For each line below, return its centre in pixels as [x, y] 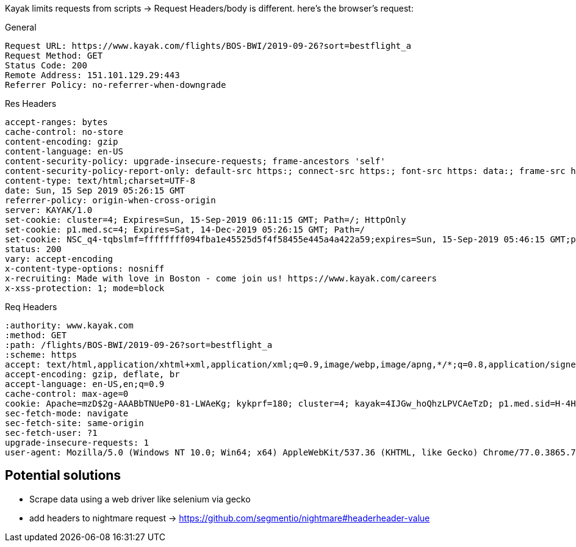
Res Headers [31, 103]
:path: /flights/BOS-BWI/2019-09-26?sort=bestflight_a [139, 345]
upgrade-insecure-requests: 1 [77, 443]
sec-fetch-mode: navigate [67, 413]
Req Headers [31, 307]
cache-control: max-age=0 [67, 394]
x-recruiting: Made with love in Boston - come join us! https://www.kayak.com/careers [221, 278]
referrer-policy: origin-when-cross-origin [110, 200]
